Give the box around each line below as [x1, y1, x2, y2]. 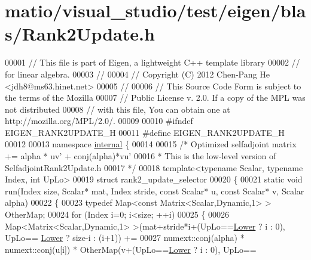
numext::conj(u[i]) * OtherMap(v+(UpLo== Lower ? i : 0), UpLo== [5, 243, 257, 255]
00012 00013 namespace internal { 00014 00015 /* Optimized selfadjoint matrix [5, 138, 297, 150]
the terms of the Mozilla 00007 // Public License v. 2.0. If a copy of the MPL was [5, 91, 306, 104]
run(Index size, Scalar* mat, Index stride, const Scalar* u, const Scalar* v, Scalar [5, 184, 304, 197]
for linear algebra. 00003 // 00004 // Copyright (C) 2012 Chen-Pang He [5, 67, 270, 80]
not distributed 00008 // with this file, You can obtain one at [5, 103, 230, 115]
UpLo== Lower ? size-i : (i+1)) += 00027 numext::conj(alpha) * [5, 231, 245, 244]
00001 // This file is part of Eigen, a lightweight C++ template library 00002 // [5, 56, 300, 69]
